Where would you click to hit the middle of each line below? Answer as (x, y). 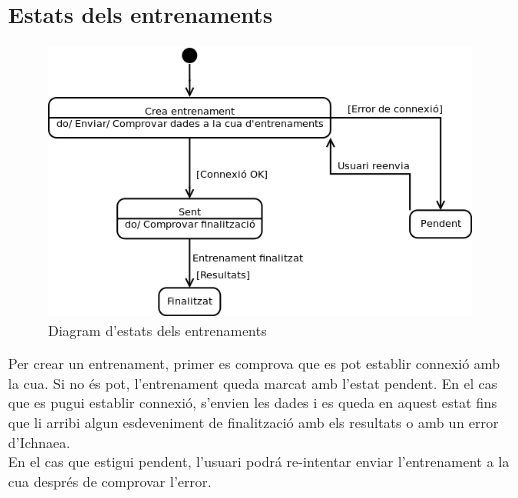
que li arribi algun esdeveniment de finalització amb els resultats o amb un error (253, 422)
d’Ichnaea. (39, 441)
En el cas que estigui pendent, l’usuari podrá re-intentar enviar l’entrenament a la (259, 461)
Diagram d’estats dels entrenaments (157, 329)
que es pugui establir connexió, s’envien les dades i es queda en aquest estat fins (253, 402)
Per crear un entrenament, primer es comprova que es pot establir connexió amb (254, 363)
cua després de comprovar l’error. (110, 480)
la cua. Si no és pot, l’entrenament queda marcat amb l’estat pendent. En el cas (253, 382)
